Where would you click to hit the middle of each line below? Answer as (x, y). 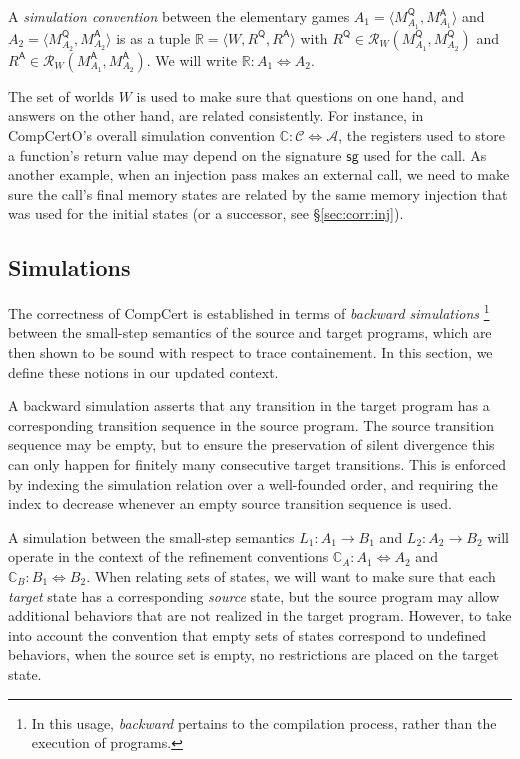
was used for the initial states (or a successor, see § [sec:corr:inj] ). (206, 213)
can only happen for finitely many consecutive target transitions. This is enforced (257, 464)
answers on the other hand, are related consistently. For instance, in (216, 115)
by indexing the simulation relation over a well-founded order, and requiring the (253, 483)
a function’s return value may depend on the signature (175, 154)
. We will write (192, 59)
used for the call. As (425, 154)
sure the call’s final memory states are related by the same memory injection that (258, 193)
